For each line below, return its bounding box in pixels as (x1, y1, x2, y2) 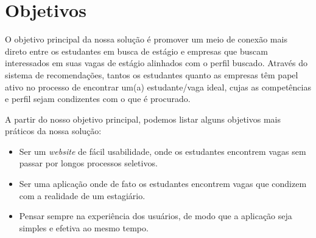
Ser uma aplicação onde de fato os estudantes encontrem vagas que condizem (19, 177, 307, 190)
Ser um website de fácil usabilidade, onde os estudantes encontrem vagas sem (19, 144, 306, 157)
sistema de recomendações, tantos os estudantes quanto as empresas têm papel (5, 68, 298, 81)
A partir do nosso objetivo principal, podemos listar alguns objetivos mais (5, 112, 281, 125)
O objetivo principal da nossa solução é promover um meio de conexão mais (5, 33, 287, 46)
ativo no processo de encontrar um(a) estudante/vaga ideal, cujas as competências (5, 80, 311, 93)
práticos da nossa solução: (5, 124, 102, 137)
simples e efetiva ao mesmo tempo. (19, 221, 149, 234)
